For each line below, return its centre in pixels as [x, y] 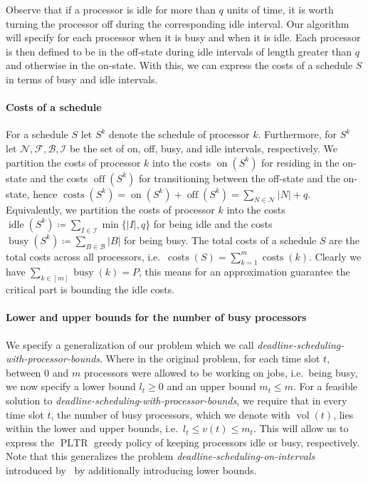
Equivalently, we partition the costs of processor [110, 210]
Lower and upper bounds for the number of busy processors [156, 317]
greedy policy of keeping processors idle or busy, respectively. [227, 442]
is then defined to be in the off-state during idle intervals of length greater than [179, 51]
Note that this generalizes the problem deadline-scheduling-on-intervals [161, 456]
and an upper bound [211, 386]
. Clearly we [335, 256]
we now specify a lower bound [71, 386]
